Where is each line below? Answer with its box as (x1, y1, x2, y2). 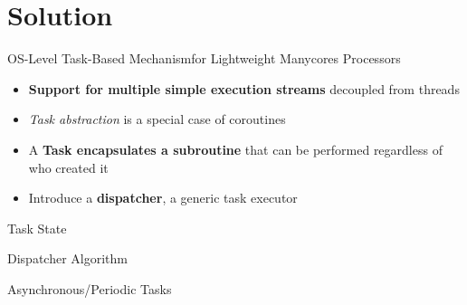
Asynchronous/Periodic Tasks (7, 279, 172, 298)
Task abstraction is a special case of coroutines (28, 110, 286, 129)
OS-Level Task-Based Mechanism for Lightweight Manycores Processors (7, 49, 401, 68)
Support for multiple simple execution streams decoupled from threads (28, 79, 460, 98)
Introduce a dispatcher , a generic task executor (28, 188, 298, 207)
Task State (7, 218, 67, 237)
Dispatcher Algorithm (7, 249, 128, 268)
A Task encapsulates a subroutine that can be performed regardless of (28, 139, 443, 158)
